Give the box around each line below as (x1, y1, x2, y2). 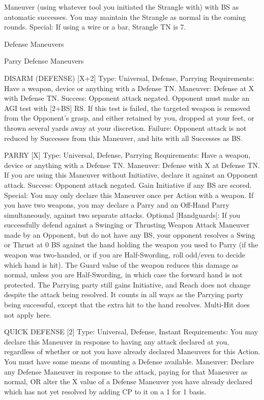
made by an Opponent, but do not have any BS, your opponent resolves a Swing (4, 229, 255, 240)
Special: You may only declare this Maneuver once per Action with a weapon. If (4, 189, 254, 200)
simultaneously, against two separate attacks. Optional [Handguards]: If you (4, 209, 241, 220)
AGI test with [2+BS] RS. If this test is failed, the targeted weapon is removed (4, 102, 250, 113)
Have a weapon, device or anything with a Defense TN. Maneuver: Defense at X (4, 82, 254, 93)
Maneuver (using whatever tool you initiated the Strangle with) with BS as (4, 2, 239, 12)
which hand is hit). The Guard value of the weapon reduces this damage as (4, 259, 239, 270)
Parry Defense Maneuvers (4, 55, 84, 66)
